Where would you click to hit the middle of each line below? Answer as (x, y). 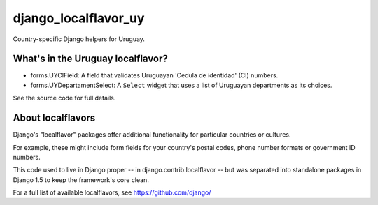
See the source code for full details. (64, 98)
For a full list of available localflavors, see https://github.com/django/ (112, 192)
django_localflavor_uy (79, 18)
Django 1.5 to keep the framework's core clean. (81, 180)
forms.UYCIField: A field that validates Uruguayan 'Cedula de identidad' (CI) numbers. (154, 75)
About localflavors (54, 118)
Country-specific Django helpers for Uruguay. (79, 39)
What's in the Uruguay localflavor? (90, 59)
